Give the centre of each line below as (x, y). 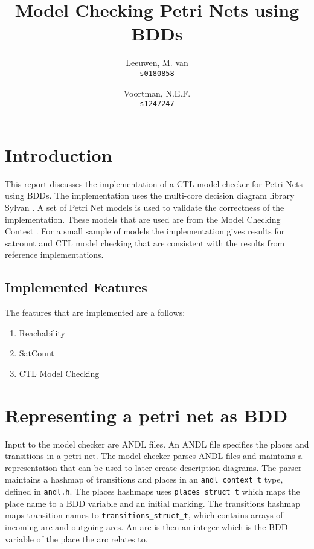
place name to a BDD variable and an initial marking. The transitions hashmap (153, 503)
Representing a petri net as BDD (146, 415)
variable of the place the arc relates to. (76, 538)
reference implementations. (54, 255)
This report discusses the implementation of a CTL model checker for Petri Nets (154, 183)
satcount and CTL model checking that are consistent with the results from (145, 242)
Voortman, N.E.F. (157, 93)
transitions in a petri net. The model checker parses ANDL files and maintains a (154, 456)
